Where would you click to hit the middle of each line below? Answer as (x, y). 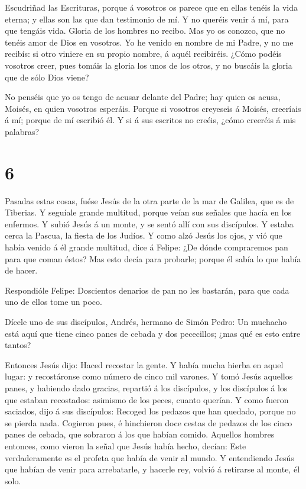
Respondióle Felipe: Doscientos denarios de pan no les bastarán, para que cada (147, 290)
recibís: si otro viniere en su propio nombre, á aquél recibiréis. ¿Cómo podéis (143, 54)
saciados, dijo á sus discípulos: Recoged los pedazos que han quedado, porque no (150, 411)
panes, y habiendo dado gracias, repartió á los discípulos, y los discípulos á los (146, 387)
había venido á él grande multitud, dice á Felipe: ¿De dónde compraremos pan (147, 247)
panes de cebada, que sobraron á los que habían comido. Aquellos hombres (140, 434)
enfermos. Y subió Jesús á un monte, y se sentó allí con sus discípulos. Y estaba (149, 223)
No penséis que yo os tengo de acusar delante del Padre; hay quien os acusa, (143, 97)
